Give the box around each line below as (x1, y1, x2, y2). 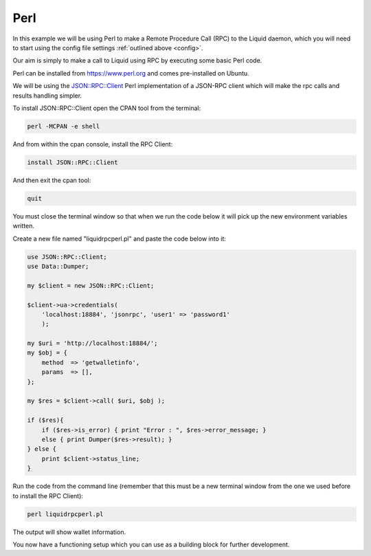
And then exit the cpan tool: (12, 176, 91, 184)
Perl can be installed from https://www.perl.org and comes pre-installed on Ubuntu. (12, 69, 250, 77)
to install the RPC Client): (12, 491, 84, 500)
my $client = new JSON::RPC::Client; (27, 282, 155, 289)
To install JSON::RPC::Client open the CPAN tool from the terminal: (12, 104, 201, 112)
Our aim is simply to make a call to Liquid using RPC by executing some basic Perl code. (12, 56, 262, 65)
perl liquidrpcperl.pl (27, 510, 104, 518)
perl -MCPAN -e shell (27, 122, 100, 130)
